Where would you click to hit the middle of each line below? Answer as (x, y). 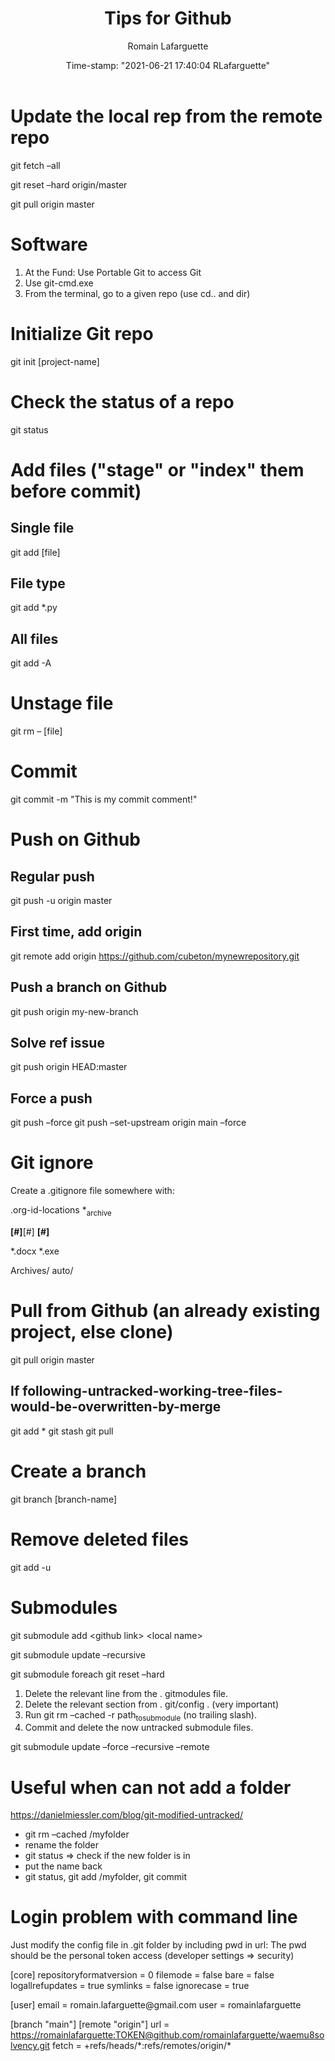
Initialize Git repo (82, 333)
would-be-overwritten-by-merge (116, 1407)
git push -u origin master (61, 900)
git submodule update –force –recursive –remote (110, 1747)
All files (34, 638)
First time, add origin (76, 932)
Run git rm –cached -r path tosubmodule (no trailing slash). (141, 1715)
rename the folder (62, 1845)
